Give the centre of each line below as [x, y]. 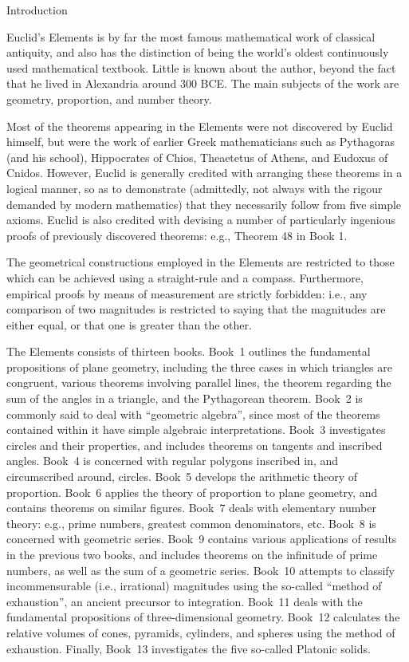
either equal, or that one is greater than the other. [129, 324]
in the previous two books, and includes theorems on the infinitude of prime [192, 554]
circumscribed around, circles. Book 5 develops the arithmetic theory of [182, 477]
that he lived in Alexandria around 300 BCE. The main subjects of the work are [203, 83]
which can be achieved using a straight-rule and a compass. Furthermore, [185, 277]
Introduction [37, 10]
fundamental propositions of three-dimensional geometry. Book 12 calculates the [203, 617]
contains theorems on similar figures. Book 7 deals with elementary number [191, 508]
